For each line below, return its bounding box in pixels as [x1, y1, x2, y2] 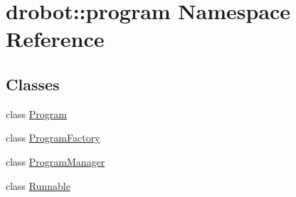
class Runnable [6, 178, 70, 193]
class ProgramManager [6, 154, 105, 169]
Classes [6, 73, 60, 95]
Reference [6, 24, 105, 53]
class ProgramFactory [6, 130, 100, 145]
